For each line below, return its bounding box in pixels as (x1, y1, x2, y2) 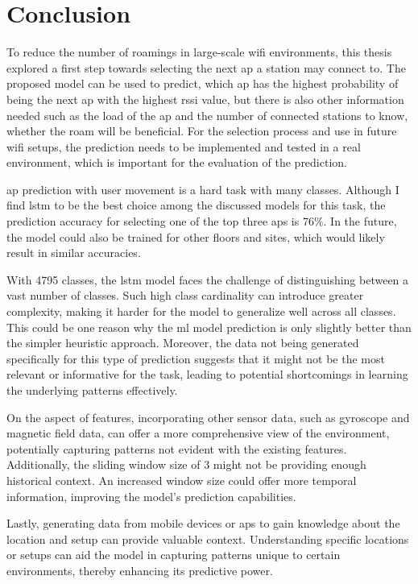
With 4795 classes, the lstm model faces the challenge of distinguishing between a (6, 271, 409, 288)
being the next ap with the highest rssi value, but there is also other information (6, 90, 404, 107)
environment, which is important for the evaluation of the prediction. (6, 154, 347, 171)
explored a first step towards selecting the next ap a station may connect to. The (6, 59, 406, 76)
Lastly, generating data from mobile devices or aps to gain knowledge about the (6, 515, 400, 532)
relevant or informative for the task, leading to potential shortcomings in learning (6, 366, 408, 383)
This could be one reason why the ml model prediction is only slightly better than (6, 318, 412, 335)
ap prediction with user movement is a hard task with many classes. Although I (6, 180, 399, 197)
